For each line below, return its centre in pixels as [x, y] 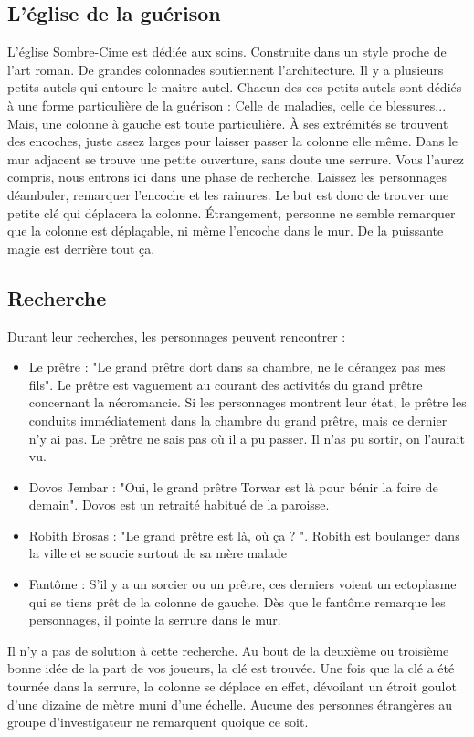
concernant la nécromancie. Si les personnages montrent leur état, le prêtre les [248, 402]
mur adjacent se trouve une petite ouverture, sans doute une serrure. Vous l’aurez [236, 158]
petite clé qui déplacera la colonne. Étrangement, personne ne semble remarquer [232, 212]
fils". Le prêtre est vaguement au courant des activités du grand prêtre [226, 384]
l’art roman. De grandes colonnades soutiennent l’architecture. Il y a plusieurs [226, 69]
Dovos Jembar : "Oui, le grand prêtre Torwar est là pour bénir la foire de [233, 486]
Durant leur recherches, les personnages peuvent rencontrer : [177, 336]
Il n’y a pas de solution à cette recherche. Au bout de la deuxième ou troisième [228, 650]
